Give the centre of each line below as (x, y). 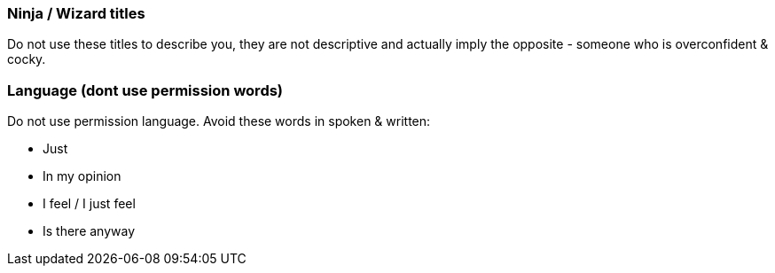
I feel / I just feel (89, 204)
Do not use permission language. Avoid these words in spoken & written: (219, 121)
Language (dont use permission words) (145, 90)
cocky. (27, 59)
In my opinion (82, 176)
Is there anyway (89, 231)
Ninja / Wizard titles (76, 13)
